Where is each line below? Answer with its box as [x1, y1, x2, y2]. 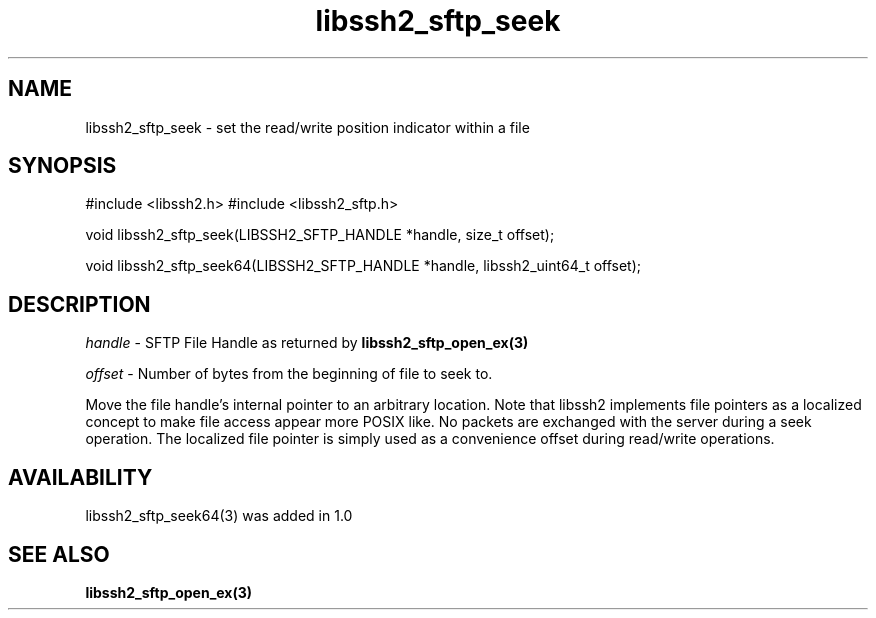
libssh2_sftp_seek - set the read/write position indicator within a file [85, 118, 530, 136]
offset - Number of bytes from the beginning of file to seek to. [85, 365, 493, 383]
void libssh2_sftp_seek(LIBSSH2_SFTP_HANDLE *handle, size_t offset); [85, 226, 555, 244]
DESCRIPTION [8, 291, 151, 317]
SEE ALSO [8, 541, 110, 567]
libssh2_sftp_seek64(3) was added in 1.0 [85, 507, 353, 525]
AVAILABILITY [8, 464, 153, 490]
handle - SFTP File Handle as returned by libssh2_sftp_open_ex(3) [85, 334, 529, 352]
